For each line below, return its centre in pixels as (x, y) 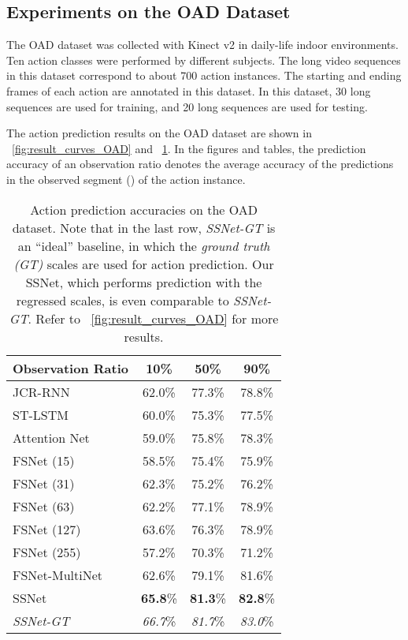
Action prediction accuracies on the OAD (144, 209)
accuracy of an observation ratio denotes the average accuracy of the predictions (200, 164)
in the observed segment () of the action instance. (126, 179)
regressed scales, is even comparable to (122, 300)
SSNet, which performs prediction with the (144, 282)
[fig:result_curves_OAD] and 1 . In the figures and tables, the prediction (189, 148)
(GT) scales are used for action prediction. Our (144, 264)
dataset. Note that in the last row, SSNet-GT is (144, 227)
